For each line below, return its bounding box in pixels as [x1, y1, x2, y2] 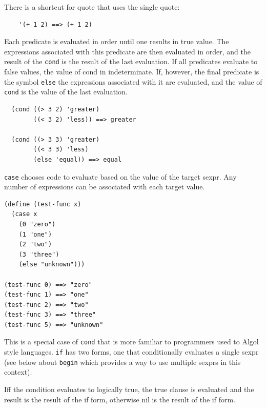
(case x [11, 210, 37, 218]
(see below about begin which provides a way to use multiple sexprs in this [4, 356, 241, 367]
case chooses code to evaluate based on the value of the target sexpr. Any [4, 171, 237, 182]
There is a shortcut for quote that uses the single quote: [4, 2, 180, 12]
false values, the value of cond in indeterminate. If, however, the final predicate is [4, 66, 259, 77]
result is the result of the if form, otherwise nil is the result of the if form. [4, 394, 236, 404]
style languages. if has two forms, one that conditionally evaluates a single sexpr [4, 346, 259, 357]
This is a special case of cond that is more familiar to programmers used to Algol [4, 336, 259, 347]
